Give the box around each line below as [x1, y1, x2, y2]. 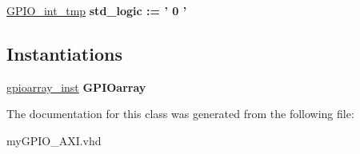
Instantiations [6, 41, 122, 65]
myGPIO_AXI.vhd [6, 132, 102, 148]
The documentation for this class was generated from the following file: [6, 105, 354, 122]
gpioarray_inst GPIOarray [6, 78, 146, 95]
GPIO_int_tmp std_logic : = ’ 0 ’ [6, 2, 187, 18]
